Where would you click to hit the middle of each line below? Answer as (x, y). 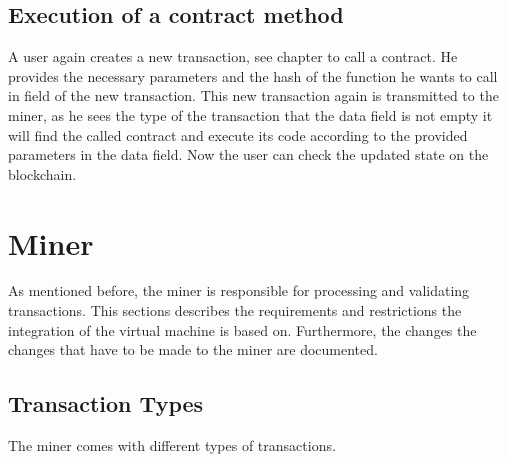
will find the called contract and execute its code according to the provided (238, 134)
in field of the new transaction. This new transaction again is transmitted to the (253, 95)
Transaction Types (106, 403)
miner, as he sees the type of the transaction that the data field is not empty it (250, 114)
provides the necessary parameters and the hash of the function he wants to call (253, 75)
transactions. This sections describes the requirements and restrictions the (235, 310)
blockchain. (42, 173)
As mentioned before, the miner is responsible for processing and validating (239, 290)
